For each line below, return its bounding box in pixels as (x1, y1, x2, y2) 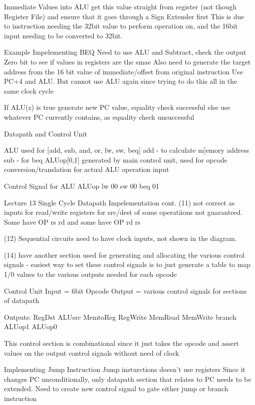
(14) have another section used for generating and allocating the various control (4, 249, 245, 260)
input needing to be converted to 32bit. (4, 30, 123, 40)
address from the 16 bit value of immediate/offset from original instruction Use (4, 66, 243, 76)
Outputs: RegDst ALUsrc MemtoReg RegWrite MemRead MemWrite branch (4, 311, 236, 322)
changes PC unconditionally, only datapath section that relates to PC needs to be (4, 373, 252, 384)
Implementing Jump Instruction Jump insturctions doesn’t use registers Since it (4, 364, 246, 374)
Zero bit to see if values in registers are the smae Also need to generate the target (4, 56, 251, 67)
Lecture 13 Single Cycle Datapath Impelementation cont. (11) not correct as (4, 197, 235, 207)
